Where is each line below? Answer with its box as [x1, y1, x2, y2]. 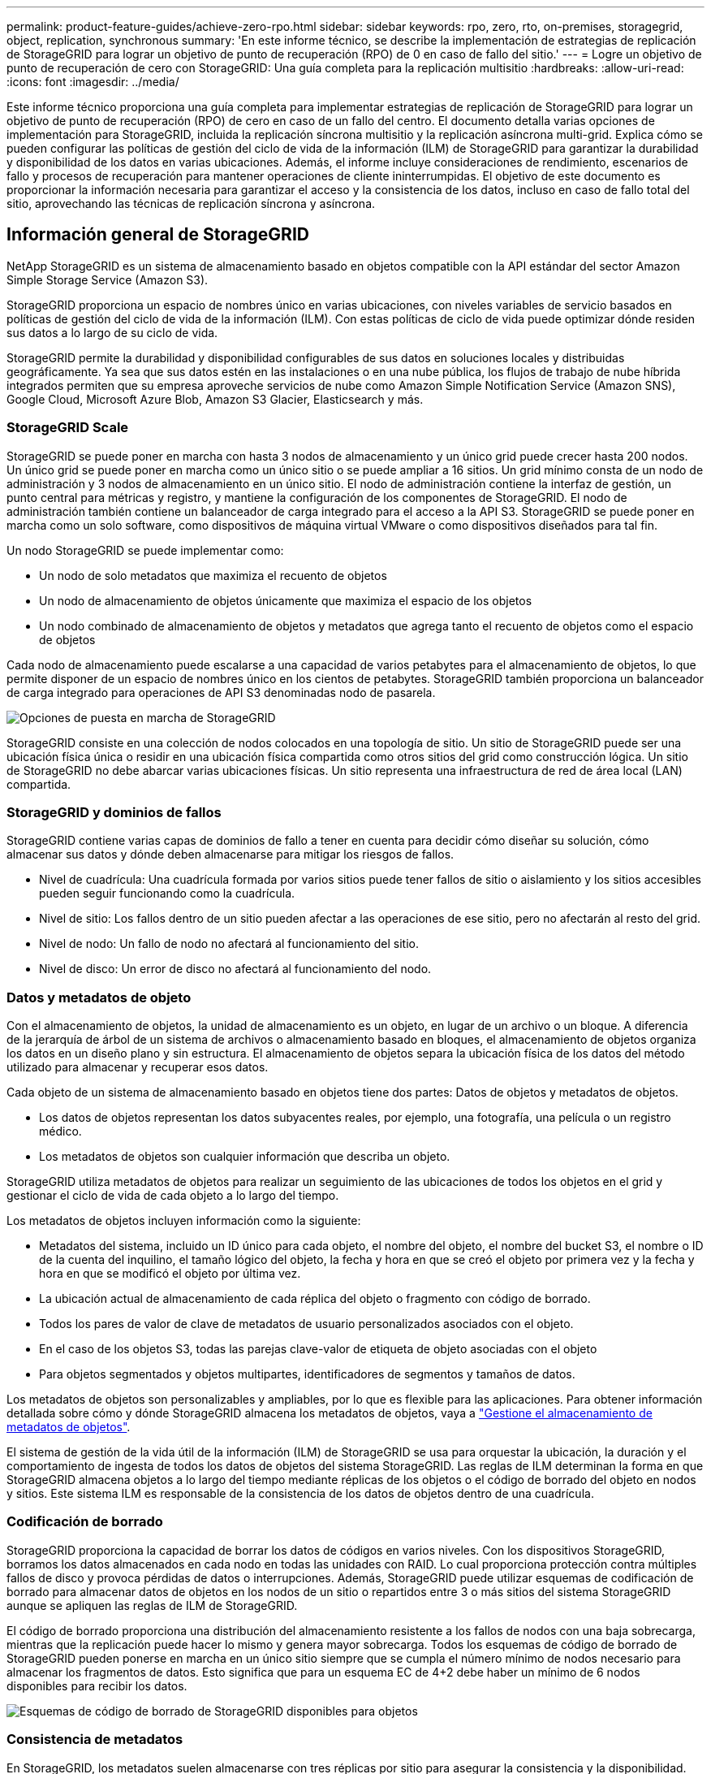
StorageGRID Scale [6, 419, 129, 436]
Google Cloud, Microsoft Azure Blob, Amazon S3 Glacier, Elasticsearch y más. [6, 392, 424, 406]
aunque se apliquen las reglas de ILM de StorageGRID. [6, 1598, 298, 1612]
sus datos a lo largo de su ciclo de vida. [6, 325, 218, 340]
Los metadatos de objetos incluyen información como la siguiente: [6, 1214, 361, 1228]
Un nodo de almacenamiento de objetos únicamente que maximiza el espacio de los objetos [39, 593, 532, 608]
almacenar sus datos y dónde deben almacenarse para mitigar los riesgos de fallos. [6, 847, 455, 862]
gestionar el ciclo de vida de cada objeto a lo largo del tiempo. [6, 1188, 339, 1203]
